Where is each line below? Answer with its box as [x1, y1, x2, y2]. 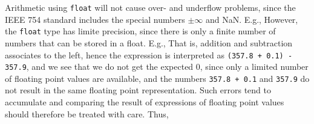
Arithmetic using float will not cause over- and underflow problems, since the [5, 1, 296, 13]
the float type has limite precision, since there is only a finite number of [5, 25, 276, 37]
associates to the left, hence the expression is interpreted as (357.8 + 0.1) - [5, 48, 293, 61]
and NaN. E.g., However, [205, 13, 298, 25]
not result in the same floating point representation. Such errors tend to [5, 84, 272, 96]
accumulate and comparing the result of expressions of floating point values [5, 96, 284, 108]
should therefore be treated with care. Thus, [5, 107, 169, 120]
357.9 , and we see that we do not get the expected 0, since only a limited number [5, 60, 309, 73]
